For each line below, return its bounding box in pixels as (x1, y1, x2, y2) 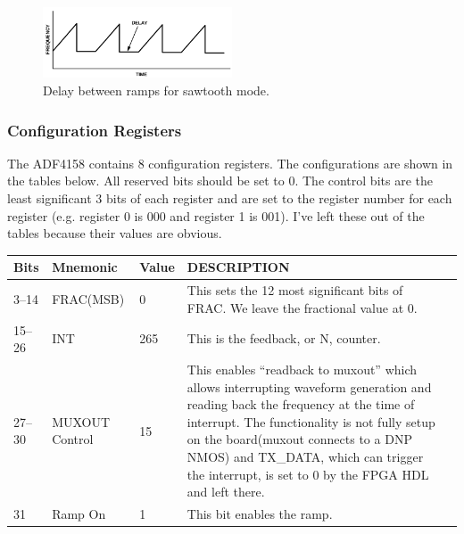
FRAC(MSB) (52, 289, 125, 308)
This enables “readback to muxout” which (186, 360, 418, 379)
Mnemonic (52, 258, 118, 276)
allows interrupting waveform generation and (186, 377, 432, 396)
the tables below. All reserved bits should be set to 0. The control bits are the (7, 171, 433, 190)
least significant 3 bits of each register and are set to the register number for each (7, 189, 452, 208)
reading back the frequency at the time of (186, 395, 415, 414)
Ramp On (52, 505, 106, 523)
